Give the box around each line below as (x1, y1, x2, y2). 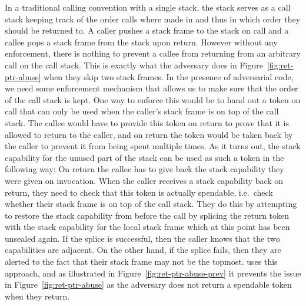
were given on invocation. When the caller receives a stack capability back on (5, 174, 284, 186)
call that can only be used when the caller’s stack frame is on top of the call (5, 105, 279, 117)
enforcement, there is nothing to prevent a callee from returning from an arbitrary (5, 47, 301, 60)
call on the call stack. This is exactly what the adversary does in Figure (5, 58, 263, 71)
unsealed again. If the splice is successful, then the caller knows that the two (5, 232, 280, 244)
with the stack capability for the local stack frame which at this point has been (5, 221, 290, 233)
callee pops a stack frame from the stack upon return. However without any (5, 35, 278, 48)
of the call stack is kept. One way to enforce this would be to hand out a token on (5, 93, 301, 106)
